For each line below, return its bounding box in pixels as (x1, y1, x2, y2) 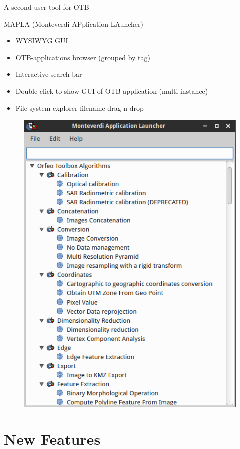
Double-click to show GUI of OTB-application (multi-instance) (15, 85, 208, 96)
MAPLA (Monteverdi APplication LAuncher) (4, 18, 143, 29)
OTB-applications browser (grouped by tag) (15, 52, 151, 62)
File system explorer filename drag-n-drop (15, 102, 144, 113)
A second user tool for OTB (4, 2, 89, 12)
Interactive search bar (15, 69, 82, 79)
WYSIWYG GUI (15, 35, 68, 46)
